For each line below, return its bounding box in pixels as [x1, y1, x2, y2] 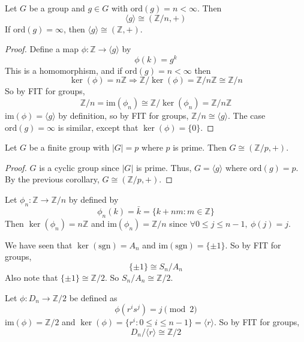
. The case [228, 109, 266, 122]
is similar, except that [58, 121, 139, 133]
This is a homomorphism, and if [5, 64, 122, 76]
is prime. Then [173, 141, 227, 154]
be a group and [29, 2, 85, 14]
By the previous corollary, [5, 173, 100, 185]
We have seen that [5, 238, 73, 251]
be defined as [69, 291, 118, 304]
